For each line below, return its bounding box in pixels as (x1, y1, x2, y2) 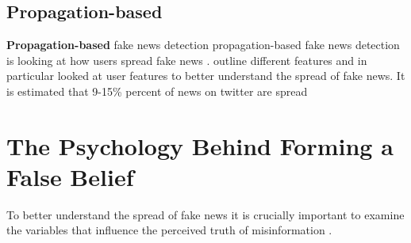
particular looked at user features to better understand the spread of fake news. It (6, 67, 405, 84)
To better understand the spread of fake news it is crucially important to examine (6, 206, 405, 222)
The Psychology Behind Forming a (6, 129, 394, 161)
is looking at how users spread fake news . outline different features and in (6, 51, 367, 68)
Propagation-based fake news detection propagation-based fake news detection (6, 36, 400, 53)
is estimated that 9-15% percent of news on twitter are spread (6, 82, 308, 99)
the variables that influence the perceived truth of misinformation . (6, 222, 332, 238)
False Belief (6, 160, 134, 192)
